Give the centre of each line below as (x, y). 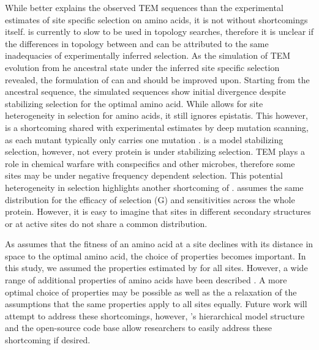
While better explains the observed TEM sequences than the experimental (144, 7)
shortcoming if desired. (48, 340)
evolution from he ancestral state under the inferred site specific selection (142, 67)
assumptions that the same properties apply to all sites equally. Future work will (156, 304)
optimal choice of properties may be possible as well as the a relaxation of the (151, 292)
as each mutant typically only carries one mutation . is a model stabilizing (144, 139)
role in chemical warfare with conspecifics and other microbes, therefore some (150, 163)
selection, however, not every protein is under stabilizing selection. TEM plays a (155, 151)
